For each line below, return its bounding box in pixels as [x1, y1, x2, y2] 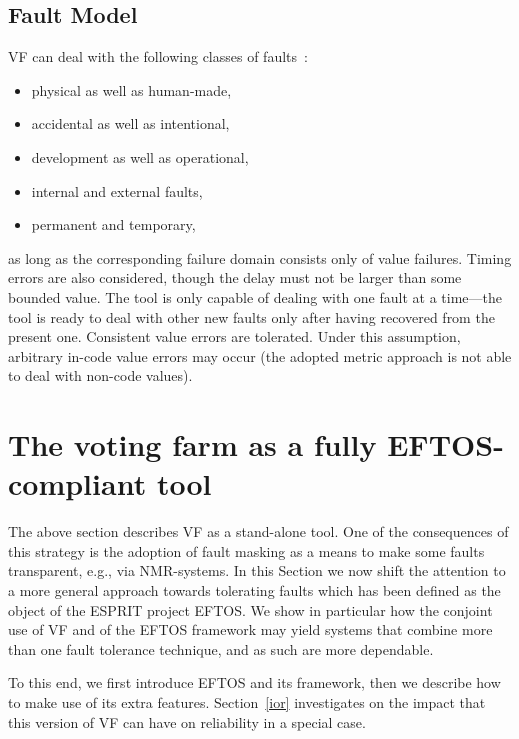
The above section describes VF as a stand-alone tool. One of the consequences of [8, 521, 509, 542]
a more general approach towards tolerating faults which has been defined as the [8, 580, 501, 601]
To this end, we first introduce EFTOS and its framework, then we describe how [8, 672, 501, 693]
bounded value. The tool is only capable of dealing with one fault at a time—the [8, 286, 502, 307]
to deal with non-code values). [8, 365, 193, 386]
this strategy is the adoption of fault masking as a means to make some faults [8, 540, 485, 561]
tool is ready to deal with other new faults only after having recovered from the [8, 306, 495, 327]
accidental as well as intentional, [31, 113, 230, 134]
